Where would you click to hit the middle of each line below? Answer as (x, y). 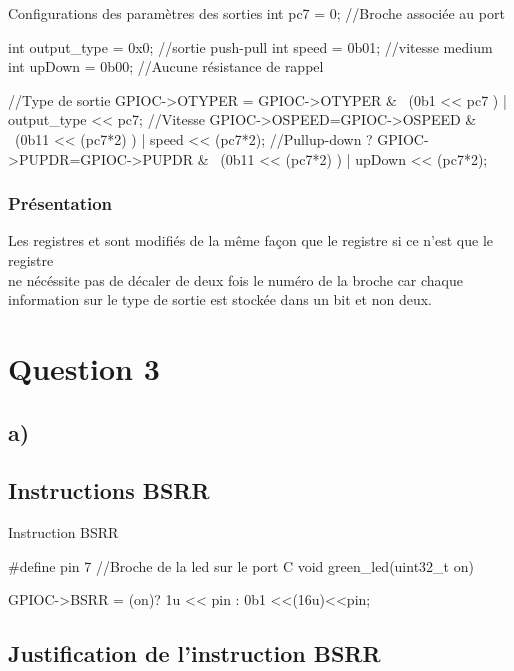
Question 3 (84, 367)
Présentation (60, 203)
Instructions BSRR (109, 490)
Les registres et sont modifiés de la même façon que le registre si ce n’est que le (251, 240)
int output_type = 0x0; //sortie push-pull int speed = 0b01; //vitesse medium (250, 46)
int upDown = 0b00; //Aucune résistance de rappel (166, 66)
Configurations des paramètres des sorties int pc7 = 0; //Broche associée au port (256, 13)
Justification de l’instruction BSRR (194, 653)
